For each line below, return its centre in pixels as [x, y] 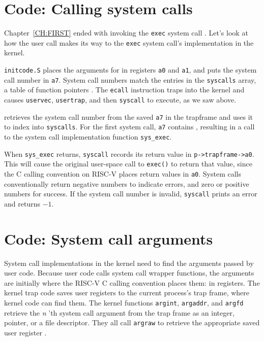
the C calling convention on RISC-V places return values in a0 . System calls [123, 173]
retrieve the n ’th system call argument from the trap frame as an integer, [119, 312]
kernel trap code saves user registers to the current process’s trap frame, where [127, 293]
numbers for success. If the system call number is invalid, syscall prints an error [131, 194]
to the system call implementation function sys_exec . [88, 136]
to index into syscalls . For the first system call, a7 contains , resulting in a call [129, 127]
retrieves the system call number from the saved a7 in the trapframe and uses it [129, 116]
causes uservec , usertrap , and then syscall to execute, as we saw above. [120, 99]
